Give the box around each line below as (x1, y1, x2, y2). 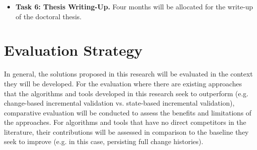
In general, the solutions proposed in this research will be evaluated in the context (4, 69, 253, 79)
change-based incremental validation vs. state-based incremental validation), (4, 98, 235, 108)
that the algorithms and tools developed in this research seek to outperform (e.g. (4, 88, 249, 98)
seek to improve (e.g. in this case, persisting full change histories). (4, 136, 204, 147)
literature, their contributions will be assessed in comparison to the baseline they (4, 126, 249, 137)
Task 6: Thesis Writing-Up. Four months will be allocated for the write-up (15, 1, 253, 11)
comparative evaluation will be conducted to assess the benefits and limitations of (4, 107, 252, 117)
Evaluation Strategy (4, 40, 143, 60)
